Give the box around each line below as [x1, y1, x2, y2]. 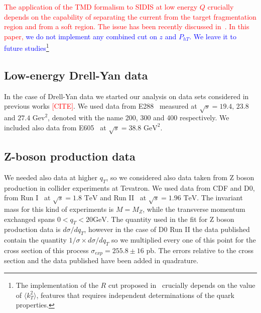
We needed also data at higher [4, 172, 98, 182]
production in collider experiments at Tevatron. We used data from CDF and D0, [4, 182, 255, 193]
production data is [4, 224, 61, 234]
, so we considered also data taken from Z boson [106, 172, 254, 182]
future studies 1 [4, 41, 49, 53]
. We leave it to [189, 31, 236, 41]
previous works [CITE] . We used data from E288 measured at [4, 101, 197, 111]
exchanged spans [4, 213, 55, 224]
